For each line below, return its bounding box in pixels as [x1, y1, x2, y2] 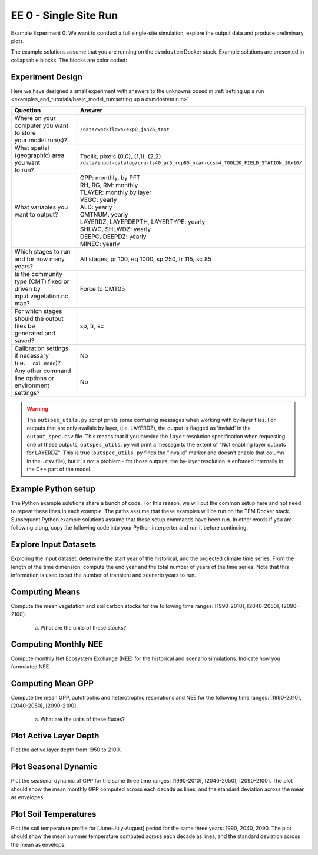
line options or [14, 374, 54, 382]
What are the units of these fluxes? [40, 716, 125, 723]
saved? [14, 337, 35, 345]
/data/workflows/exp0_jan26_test [79, 126, 170, 132]
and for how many [14, 255, 65, 263]
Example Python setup [11, 484, 96, 494]
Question [14, 107, 41, 115]
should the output [14, 315, 64, 323]
